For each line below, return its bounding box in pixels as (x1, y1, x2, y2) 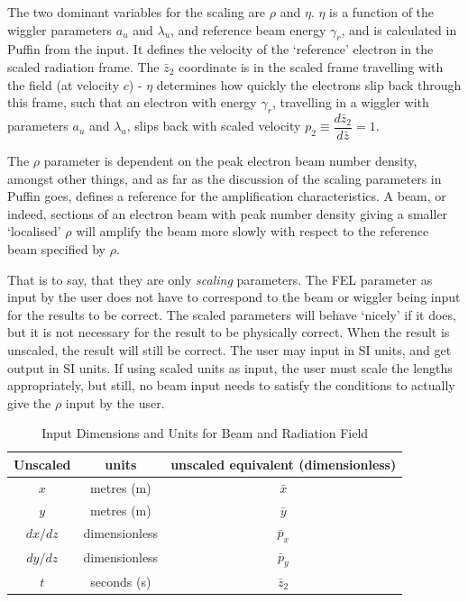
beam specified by (7, 240, 106, 258)
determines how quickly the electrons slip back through (156, 75, 462, 94)
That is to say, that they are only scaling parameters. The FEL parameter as (7, 269, 433, 288)
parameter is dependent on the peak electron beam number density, (43, 151, 418, 170)
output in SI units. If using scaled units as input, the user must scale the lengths (7, 358, 453, 377)
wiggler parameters (7, 20, 113, 39)
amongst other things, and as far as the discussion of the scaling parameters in (7, 169, 442, 187)
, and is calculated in (341, 20, 457, 39)
